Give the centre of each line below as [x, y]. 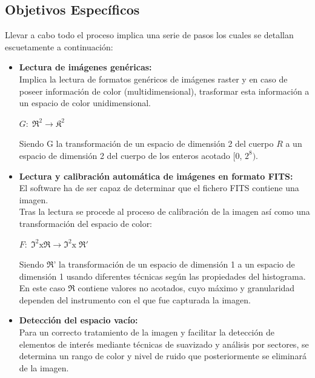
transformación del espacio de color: [86, 223]
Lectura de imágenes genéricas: [85, 67]
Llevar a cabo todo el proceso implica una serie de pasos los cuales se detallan [149, 35]
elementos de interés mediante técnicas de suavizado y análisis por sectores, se [164, 344]
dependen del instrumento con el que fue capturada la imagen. [135, 299]
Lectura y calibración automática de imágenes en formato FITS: [156, 176]
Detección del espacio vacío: [78, 320]
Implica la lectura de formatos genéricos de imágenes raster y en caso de [153, 79]
